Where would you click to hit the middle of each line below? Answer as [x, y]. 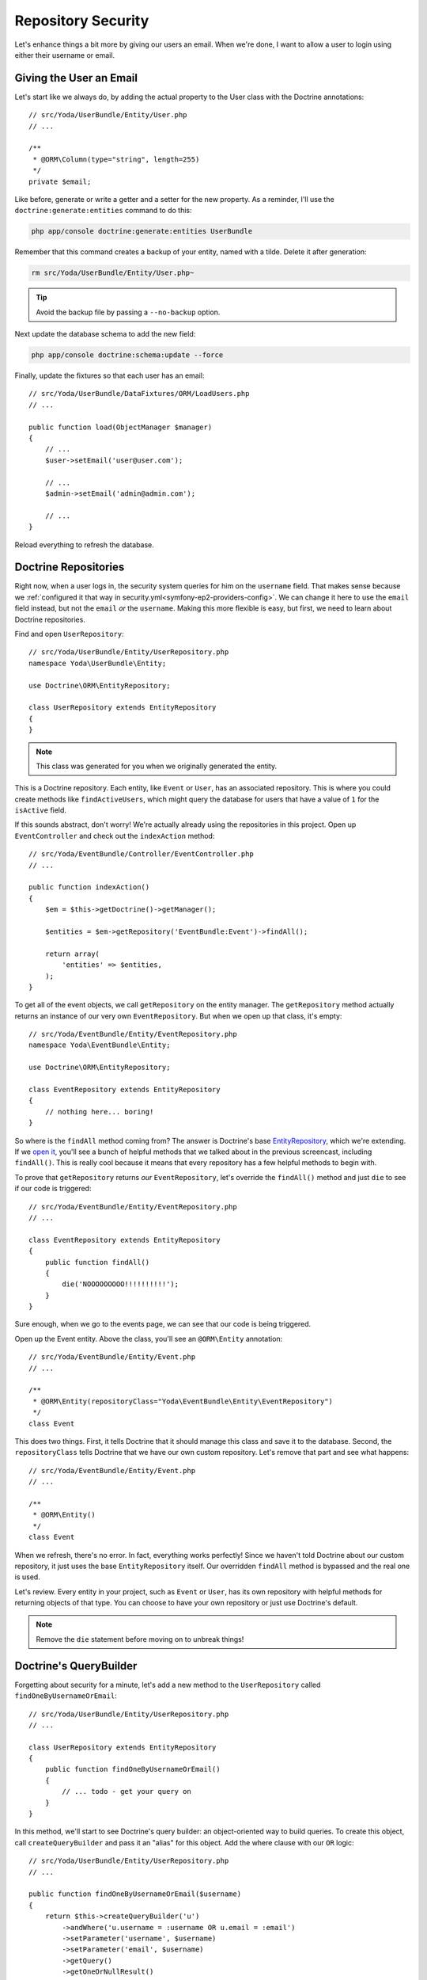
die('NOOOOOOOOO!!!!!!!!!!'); [121, 1284]
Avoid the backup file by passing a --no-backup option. [128, 312]
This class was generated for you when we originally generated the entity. [156, 766]
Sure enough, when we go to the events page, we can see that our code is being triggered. [163, 1324]
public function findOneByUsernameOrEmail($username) [135, 1894]
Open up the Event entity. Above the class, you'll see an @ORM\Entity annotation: [149, 1338]
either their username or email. [64, 55]
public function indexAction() [89, 887]
